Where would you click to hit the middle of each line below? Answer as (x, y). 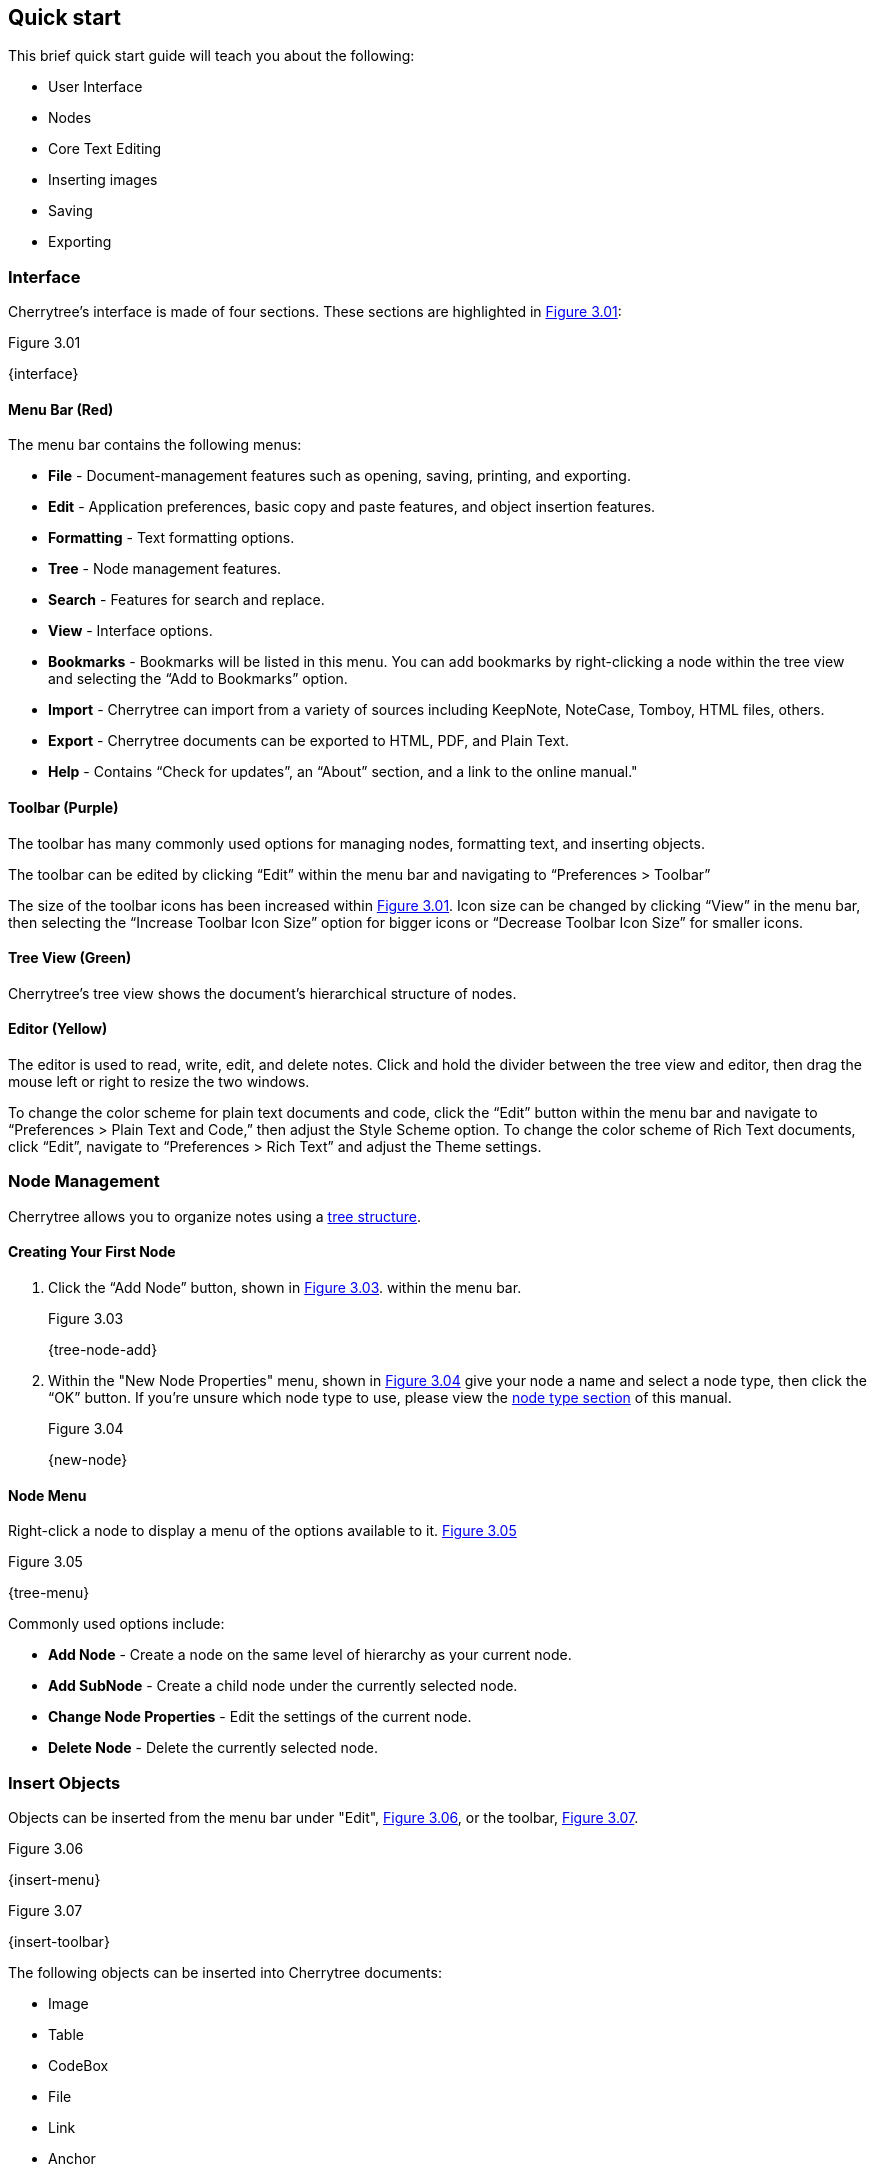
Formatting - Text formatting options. (171, 538)
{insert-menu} (54, 1879)
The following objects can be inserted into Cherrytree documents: (225, 1972)
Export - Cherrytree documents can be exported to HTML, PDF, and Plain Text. (308, 741)
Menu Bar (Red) (61, 409)
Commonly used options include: (116, 1624)
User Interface (95, 87)
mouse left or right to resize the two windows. (159, 1082)
